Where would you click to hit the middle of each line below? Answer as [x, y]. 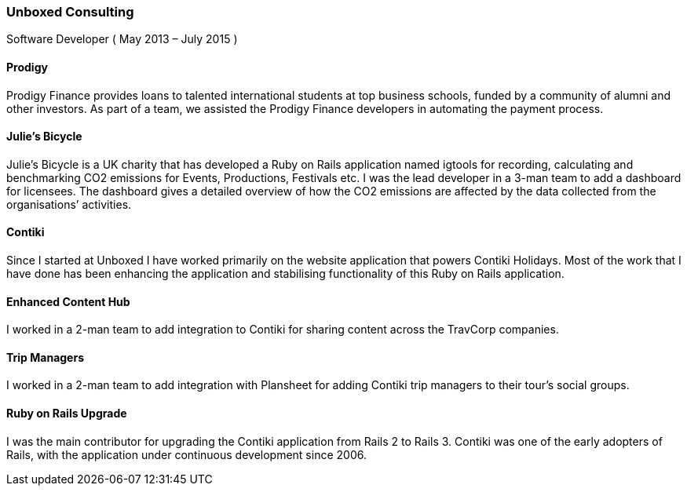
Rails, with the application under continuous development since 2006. [186, 454]
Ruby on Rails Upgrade [67, 414]
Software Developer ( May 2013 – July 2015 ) [122, 39]
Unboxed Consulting [70, 12]
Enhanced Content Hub [68, 301]
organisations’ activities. [69, 204]
